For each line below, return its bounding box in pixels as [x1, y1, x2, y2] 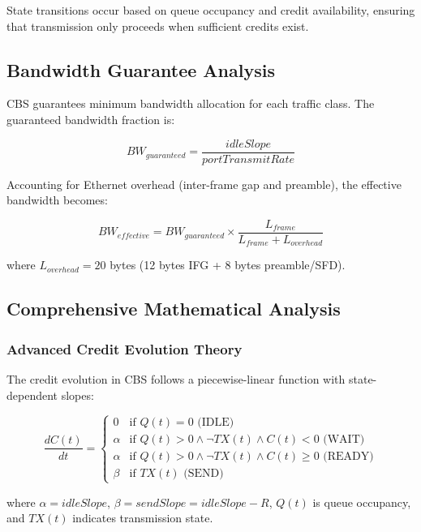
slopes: [61, 386, 94, 403]
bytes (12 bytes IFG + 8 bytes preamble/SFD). [110, 256, 346, 273]
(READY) [323, 451, 374, 463]
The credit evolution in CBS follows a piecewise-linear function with [6, 370, 346, 387]
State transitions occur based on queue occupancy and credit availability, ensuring [6, 2, 415, 18]
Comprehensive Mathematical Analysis [6, 296, 341, 321]
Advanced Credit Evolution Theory [6, 338, 243, 358]
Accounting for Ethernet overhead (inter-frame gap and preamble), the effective [6, 175, 402, 192]
